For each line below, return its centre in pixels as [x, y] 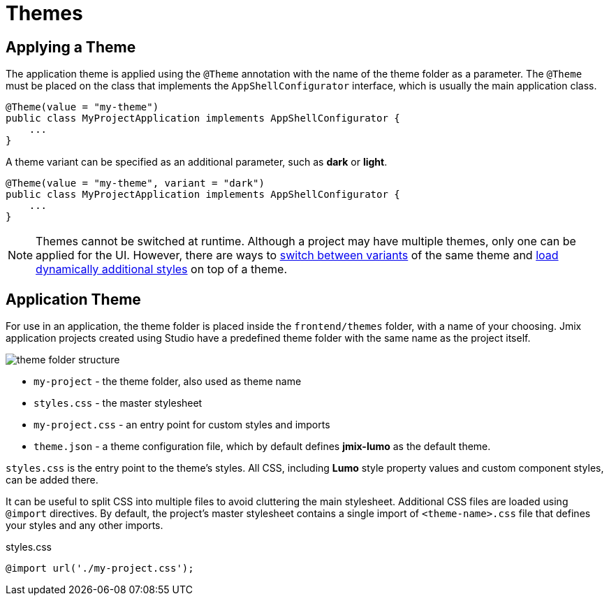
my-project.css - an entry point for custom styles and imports [182, 425]
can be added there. [52, 480]
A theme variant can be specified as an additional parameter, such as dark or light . [197, 162]
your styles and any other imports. [85, 526]
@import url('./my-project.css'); [100, 569]
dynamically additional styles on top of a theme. [162, 269]
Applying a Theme [71, 47]
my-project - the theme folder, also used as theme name [168, 382]
